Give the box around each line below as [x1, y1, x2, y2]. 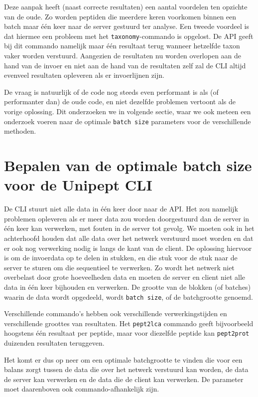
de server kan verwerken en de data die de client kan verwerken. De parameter [4, 374, 244, 384]
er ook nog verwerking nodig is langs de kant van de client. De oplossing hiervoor [4, 242, 252, 253]
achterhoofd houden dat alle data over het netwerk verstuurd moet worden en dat [4, 232, 254, 243]
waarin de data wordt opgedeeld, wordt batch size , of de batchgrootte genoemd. [4, 291, 253, 302]
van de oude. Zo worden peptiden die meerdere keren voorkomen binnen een [4, 11, 237, 21]
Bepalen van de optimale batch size [4, 155, 252, 176]
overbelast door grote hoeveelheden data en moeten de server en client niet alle [4, 272, 246, 282]
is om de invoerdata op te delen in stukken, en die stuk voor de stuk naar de [4, 252, 238, 263]
